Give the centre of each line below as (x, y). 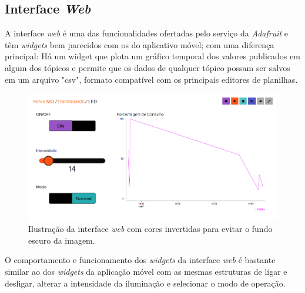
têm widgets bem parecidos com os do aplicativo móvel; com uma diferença (140, 44)
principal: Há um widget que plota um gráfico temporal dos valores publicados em (152, 56)
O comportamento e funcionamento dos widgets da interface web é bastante (140, 260)
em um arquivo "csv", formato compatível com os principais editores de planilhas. (151, 79)
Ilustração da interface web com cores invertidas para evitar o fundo (150, 229)
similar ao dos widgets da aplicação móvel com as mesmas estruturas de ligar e (146, 271)
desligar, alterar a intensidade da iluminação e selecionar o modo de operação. (145, 283)
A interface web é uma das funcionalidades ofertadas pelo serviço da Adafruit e (147, 33)
